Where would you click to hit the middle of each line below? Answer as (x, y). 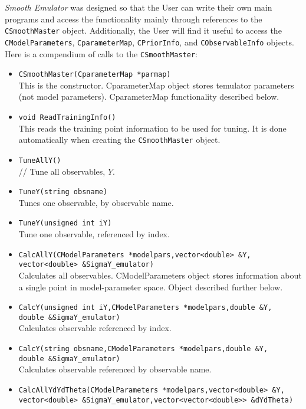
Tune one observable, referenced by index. (94, 234)
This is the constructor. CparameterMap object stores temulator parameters (156, 85)
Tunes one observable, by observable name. (96, 202)
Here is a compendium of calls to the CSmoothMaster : (101, 53)
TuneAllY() (40, 160)
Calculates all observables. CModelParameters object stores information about (160, 275)
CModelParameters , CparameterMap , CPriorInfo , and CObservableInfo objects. (149, 42)
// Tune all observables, (62, 171)
